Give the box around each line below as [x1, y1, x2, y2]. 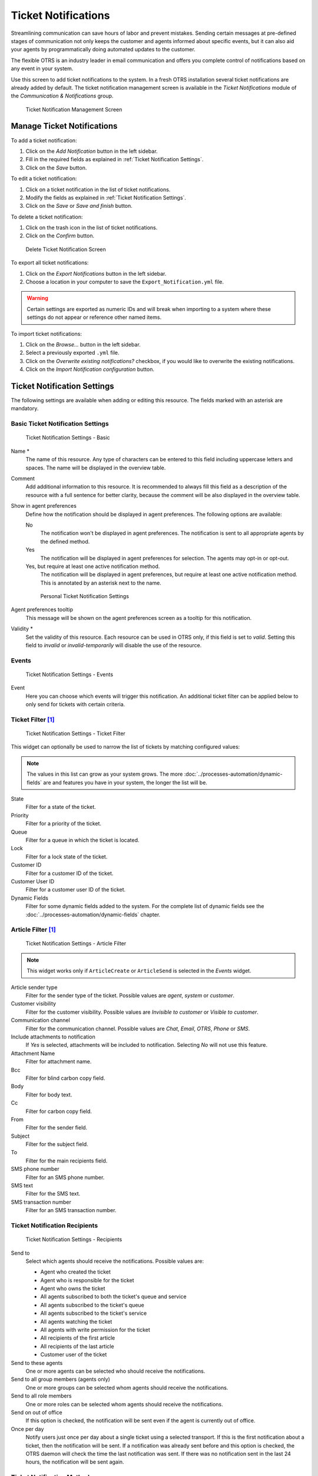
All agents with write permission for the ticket [40, 1326, 150, 1334]
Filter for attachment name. [25, 1058, 92, 1065]
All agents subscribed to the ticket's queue [40, 1301, 144, 1308]
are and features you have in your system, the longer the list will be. [43, 779, 207, 786]
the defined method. [40, 538, 90, 545]
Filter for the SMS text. [25, 1190, 81, 1197]
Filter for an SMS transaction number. [25, 1207, 117, 1214]
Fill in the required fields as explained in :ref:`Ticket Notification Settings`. [25, 156, 204, 163]
